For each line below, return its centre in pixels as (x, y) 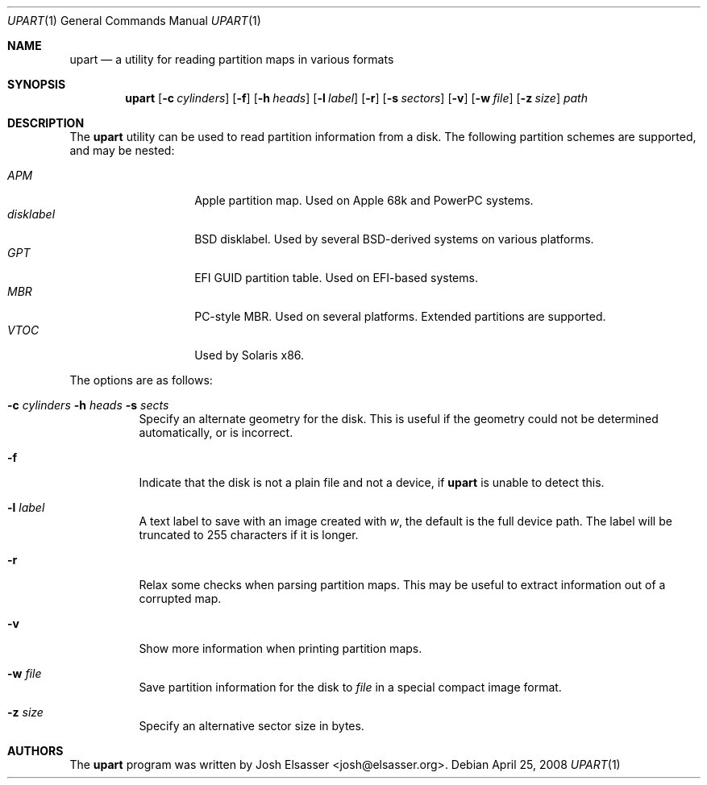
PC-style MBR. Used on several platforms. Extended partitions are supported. (400, 316)
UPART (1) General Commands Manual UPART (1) (134, 21)
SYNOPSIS (37, 84)
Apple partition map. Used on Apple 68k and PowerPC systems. (364, 200)
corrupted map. (180, 598)
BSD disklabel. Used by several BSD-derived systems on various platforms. (394, 239)
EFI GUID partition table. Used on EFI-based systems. (336, 278)
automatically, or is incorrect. (216, 432)
